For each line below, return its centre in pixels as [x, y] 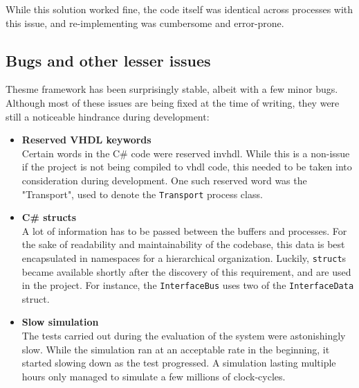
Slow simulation [60, 322]
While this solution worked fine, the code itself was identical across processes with [179, 9]
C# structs [49, 217]
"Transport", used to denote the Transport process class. [142, 194]
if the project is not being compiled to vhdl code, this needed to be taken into [187, 167]
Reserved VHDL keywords [86, 140]
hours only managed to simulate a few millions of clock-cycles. [154, 376]
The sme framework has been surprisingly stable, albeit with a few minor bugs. [172, 89]
